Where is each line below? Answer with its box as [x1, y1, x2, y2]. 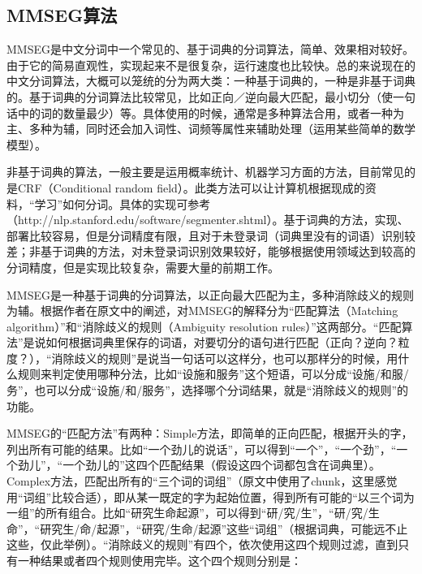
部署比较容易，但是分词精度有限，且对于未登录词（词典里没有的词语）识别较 [6, 227, 416, 244]
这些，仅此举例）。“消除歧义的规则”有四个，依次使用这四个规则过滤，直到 [6, 536, 398, 553]
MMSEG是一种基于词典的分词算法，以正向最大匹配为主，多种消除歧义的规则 [6, 286, 414, 303]
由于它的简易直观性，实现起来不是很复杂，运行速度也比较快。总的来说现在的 [6, 56, 416, 73]
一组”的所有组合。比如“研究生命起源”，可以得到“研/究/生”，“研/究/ [6, 504, 368, 521]
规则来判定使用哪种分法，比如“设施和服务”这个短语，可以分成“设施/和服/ [17, 365, 409, 382]
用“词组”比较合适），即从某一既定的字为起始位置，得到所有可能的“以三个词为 [6, 488, 415, 505]
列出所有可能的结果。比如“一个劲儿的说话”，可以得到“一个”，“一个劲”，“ [6, 440, 397, 457]
